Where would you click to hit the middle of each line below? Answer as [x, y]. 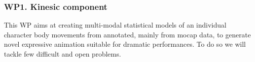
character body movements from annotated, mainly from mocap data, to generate [127, 34]
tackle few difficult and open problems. [63, 54]
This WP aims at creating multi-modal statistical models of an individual [115, 25]
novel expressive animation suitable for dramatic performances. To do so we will [125, 44]
